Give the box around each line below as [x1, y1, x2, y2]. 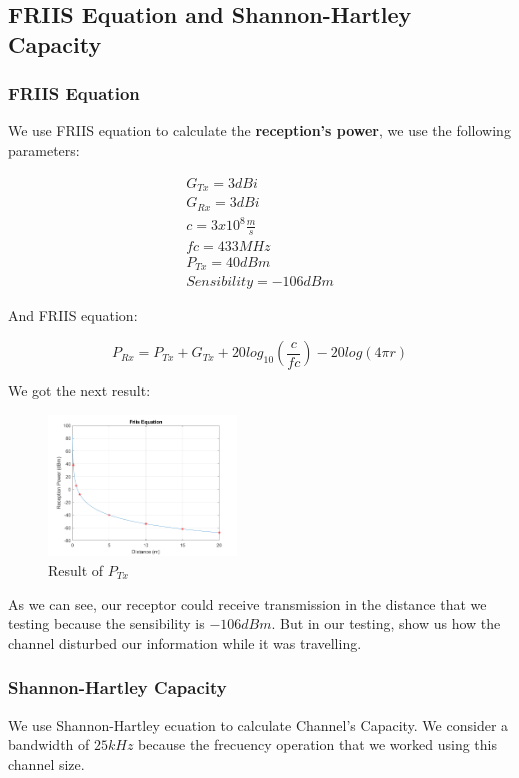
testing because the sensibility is [8, 613, 205, 634]
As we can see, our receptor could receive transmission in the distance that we [8, 593, 487, 614]
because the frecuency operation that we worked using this [138, 734, 497, 755]
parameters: [8, 139, 80, 160]
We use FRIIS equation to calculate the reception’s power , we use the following [8, 120, 511, 141]
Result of [48, 559, 104, 580]
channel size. [8, 753, 85, 774]
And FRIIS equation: [8, 305, 138, 326]
